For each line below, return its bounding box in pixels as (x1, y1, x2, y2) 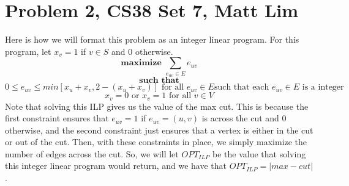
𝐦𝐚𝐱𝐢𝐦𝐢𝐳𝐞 (121, 59, 162, 68)
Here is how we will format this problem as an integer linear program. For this (5, 33, 299, 46)
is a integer (302, 83, 344, 92)
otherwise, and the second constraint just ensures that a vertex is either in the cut (5, 123, 313, 136)
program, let (5, 45, 51, 57)
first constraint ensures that (5, 112, 109, 124)
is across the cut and (201, 112, 279, 124)
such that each (214, 83, 269, 92)
